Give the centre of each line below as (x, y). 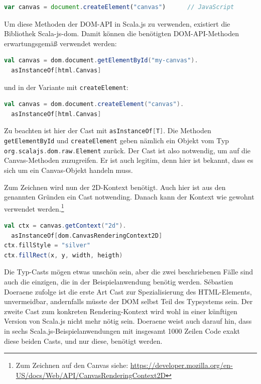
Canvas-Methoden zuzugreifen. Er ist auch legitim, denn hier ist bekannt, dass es (129, 160)
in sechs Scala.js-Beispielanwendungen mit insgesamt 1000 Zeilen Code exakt (122, 330)
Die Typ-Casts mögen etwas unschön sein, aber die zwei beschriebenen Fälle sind (129, 272)
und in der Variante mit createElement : (66, 87)
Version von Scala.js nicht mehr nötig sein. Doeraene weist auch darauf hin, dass (128, 321)
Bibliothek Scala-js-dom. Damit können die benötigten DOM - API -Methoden (121, 33)
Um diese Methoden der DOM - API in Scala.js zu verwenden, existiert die (117, 23)
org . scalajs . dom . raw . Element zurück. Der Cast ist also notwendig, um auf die (127, 150)
